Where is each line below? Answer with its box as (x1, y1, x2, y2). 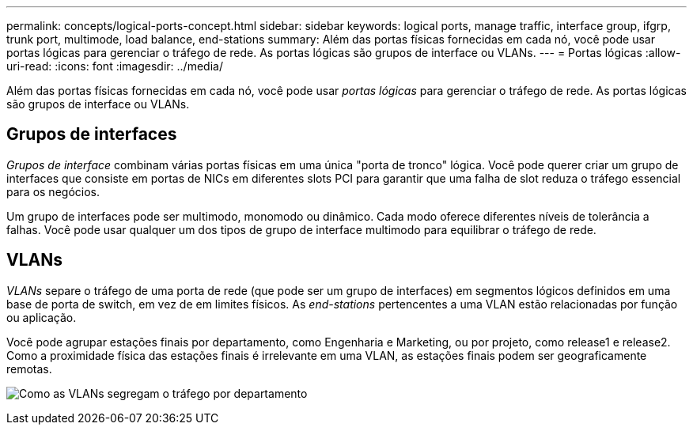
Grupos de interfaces (6, 124, 177, 145)
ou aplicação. (6, 310, 77, 324)
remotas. (6, 361, 52, 376)
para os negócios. (6, 184, 100, 198)
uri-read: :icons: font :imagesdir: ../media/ (6, 59, 223, 73)
